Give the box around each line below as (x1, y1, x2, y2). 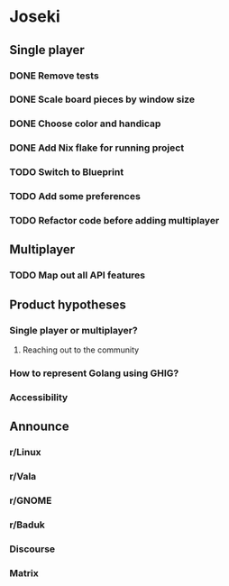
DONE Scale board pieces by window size (9, 93, 196, 105)
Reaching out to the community (22, 344, 140, 355)
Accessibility (9, 390, 69, 403)
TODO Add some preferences (9, 190, 142, 203)
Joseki (9, 6, 60, 27)
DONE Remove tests (9, 69, 99, 82)
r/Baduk (9, 518, 45, 531)
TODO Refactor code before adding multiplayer (9, 215, 220, 227)
